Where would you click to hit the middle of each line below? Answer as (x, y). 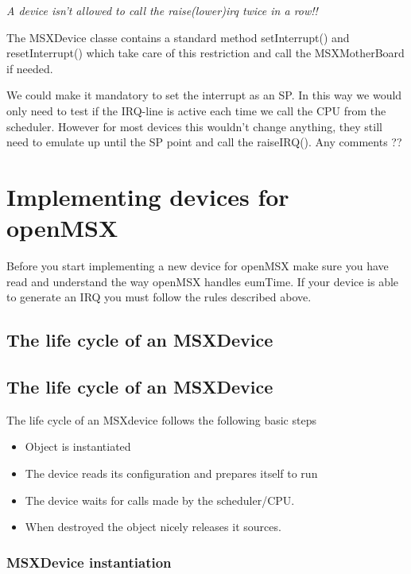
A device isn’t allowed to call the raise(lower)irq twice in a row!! (162, 10)
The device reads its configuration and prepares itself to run (171, 473)
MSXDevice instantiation (89, 562)
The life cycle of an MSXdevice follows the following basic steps (161, 419)
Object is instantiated (78, 446)
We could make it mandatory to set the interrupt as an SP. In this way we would (204, 95)
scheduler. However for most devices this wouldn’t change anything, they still (194, 126)
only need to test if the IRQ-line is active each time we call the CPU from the (196, 110)
